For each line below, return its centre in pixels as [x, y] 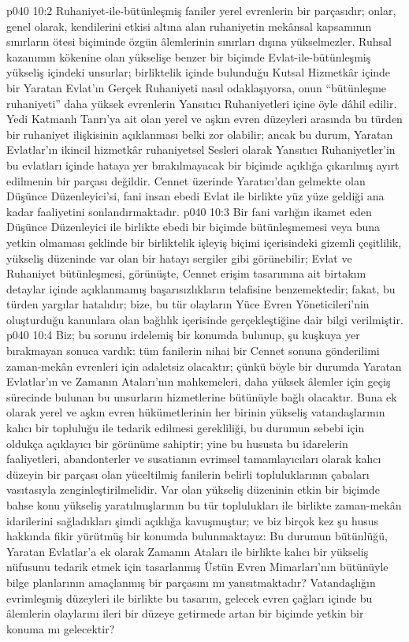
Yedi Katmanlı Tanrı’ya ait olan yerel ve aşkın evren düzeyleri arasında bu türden [204, 119]
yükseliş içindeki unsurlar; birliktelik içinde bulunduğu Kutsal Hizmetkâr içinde [199, 72]
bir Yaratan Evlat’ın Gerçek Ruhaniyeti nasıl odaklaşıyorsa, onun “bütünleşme [197, 87]
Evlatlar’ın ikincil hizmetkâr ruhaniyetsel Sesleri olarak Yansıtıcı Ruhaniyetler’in [201, 149]
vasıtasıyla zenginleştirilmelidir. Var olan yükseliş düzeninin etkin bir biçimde [193, 489]
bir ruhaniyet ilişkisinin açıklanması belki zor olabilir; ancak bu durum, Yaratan [200, 134]
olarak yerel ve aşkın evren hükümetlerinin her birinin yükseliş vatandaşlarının [196, 412]
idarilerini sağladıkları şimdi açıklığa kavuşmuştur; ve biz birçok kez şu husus [193, 520]
